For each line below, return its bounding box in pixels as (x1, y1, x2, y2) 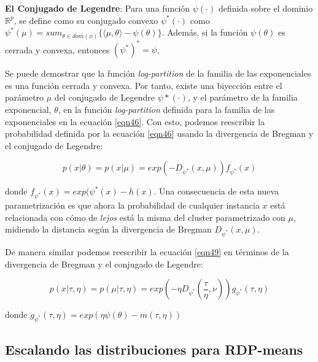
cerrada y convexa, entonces (5, 43, 110, 56)
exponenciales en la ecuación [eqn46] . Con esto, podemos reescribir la (5, 115, 265, 128)
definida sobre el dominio (218, 2, 313, 14)
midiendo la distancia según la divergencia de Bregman (5, 223, 212, 236)
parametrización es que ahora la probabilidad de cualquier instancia (5, 199, 260, 212)
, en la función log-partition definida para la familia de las (58, 102, 275, 115)
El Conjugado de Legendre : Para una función (5, 2, 190, 14)
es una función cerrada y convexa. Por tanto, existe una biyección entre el (5, 79, 282, 91)
